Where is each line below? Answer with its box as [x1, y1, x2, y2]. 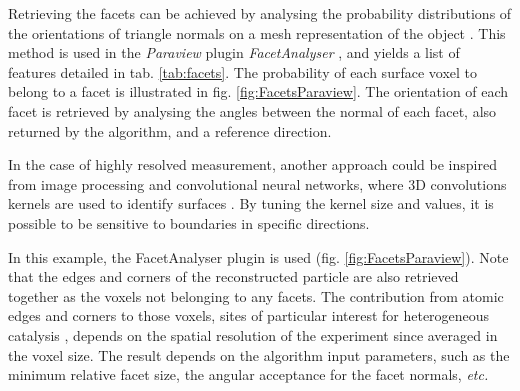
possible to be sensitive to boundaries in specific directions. [8, 212, 370, 233]
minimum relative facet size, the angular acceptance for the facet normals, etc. [8, 364, 489, 385]
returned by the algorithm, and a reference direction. [8, 120, 332, 141]
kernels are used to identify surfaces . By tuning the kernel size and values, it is [8, 193, 494, 214]
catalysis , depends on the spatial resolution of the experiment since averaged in [8, 324, 498, 345]
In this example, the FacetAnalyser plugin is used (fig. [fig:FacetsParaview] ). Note [8, 246, 509, 267]
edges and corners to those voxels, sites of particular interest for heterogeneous [8, 305, 490, 326]
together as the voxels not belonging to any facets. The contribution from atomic [8, 285, 504, 306]
